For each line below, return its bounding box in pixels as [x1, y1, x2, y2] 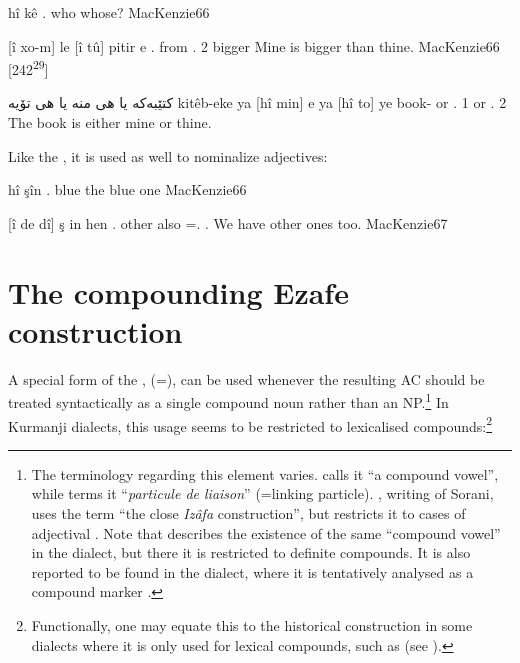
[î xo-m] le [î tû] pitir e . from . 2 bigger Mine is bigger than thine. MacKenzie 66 [8, 35, 500, 56]
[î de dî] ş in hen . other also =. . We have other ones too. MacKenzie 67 [8, 212, 448, 233]
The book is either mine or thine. [8, 112, 212, 133]
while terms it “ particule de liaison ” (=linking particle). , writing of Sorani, [31, 483, 494, 504]
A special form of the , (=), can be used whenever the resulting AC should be [8, 368, 485, 389]
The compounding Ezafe [8, 271, 349, 312]
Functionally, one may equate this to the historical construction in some [31, 614, 473, 635]
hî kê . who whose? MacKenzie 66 [8, 2, 210, 22]
